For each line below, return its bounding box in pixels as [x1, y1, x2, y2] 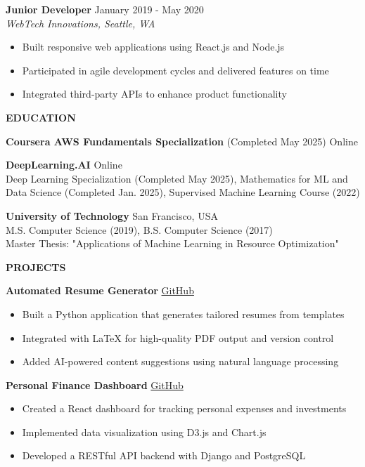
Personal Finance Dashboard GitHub [6, 377, 184, 392]
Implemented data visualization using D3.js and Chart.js [22, 424, 267, 439]
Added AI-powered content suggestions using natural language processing [22, 354, 339, 369]
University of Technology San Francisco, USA [6, 208, 218, 223]
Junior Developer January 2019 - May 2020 [6, 2, 204, 16]
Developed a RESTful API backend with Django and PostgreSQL [22, 448, 306, 463]
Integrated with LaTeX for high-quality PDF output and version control [22, 330, 334, 345]
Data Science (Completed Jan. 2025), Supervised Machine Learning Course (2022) [6, 185, 360, 199]
